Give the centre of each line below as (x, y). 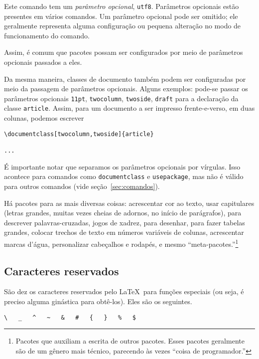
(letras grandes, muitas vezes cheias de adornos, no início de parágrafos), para (123, 213)
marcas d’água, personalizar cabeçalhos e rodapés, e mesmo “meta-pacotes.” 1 (121, 243)
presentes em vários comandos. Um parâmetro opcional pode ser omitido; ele (121, 16)
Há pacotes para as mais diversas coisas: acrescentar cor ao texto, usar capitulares (129, 203)
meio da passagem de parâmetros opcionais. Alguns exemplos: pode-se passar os (126, 89)
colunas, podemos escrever (44, 118)
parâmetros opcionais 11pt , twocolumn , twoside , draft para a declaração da (121, 98)
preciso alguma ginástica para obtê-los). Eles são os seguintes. (98, 301)
